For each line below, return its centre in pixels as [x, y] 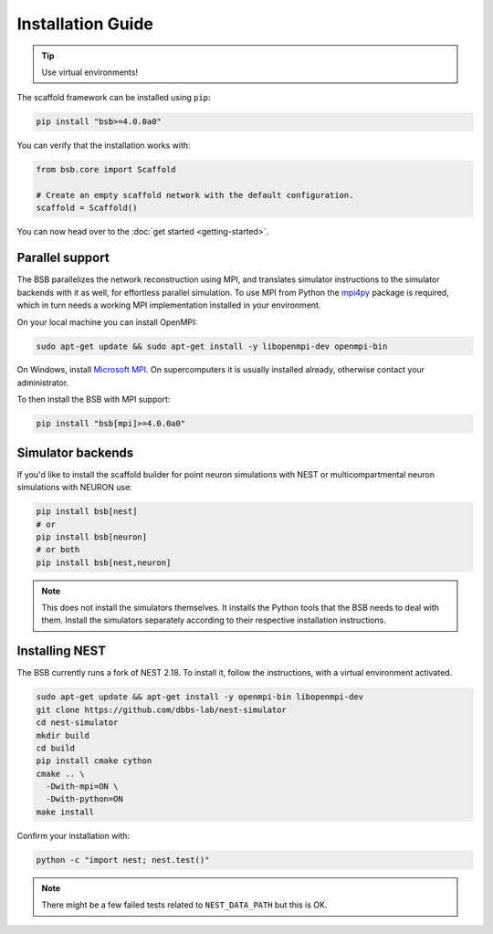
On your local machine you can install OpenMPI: [107, 322]
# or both [58, 550]
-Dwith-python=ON [84, 799]
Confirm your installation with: [73, 835]
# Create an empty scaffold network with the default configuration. [195, 195]
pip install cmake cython [94, 761]
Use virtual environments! [90, 72]
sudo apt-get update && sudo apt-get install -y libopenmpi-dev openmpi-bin [212, 346]
